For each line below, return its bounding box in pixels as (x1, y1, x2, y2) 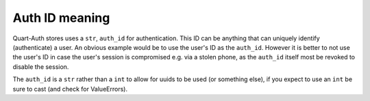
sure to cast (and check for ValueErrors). (12, 85, 128, 93)
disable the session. (12, 62, 69, 71)
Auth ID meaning (12, 10, 110, 25)
